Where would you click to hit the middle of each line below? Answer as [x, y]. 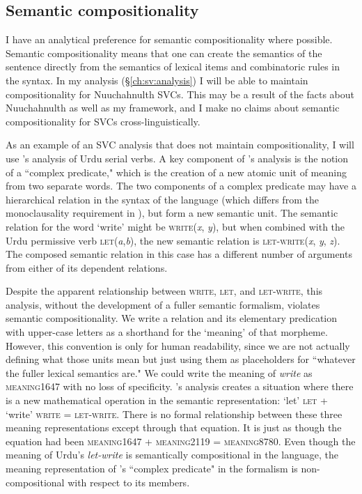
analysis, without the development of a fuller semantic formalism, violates [163, 304]
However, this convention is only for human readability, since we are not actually [178, 345]
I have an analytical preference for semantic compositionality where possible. [169, 39]
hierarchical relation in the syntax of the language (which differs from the [162, 199]
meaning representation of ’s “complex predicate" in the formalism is [152, 469]
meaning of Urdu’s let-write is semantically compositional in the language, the [172, 455]
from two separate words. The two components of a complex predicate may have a [181, 186]
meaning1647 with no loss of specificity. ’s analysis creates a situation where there [180, 386]
